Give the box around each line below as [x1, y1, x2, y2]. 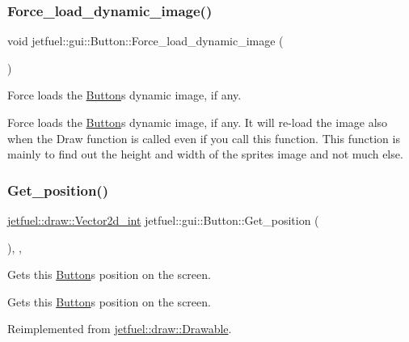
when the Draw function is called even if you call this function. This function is [7, 129, 400, 146]
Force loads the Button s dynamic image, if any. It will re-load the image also [7, 114, 388, 130]
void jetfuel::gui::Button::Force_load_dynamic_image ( [7, 32, 284, 49]
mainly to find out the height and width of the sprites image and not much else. [7, 146, 403, 163]
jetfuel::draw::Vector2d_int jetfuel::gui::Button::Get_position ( [7, 212, 319, 228]
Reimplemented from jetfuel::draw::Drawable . [7, 320, 232, 337]
